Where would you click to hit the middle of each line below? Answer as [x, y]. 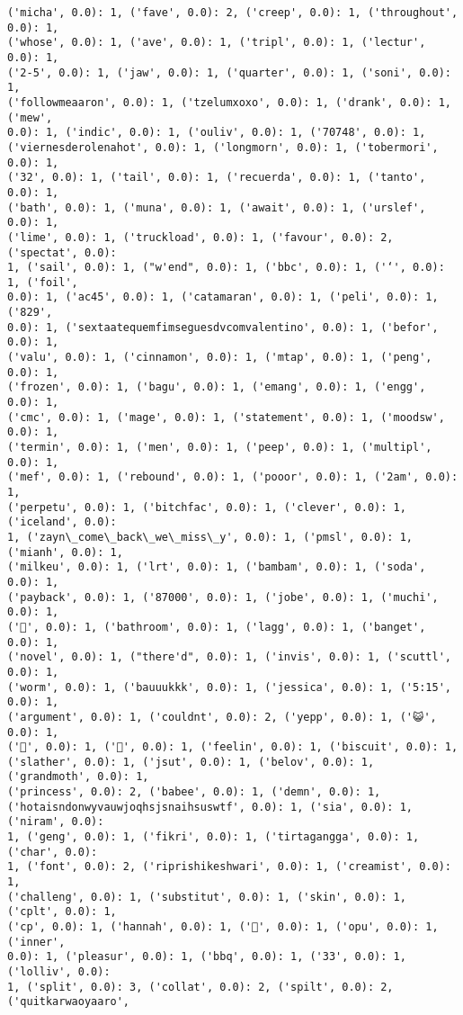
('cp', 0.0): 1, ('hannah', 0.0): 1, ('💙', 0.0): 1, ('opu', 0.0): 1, [223, 927]
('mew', [30, 117]
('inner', [36, 942]
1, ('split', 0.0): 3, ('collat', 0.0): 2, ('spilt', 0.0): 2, [200, 987]
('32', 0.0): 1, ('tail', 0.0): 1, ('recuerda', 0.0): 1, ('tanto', [217, 178]
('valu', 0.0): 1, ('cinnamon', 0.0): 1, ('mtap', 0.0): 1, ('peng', [220, 358]
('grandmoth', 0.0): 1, [78, 777]
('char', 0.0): [53, 852]
